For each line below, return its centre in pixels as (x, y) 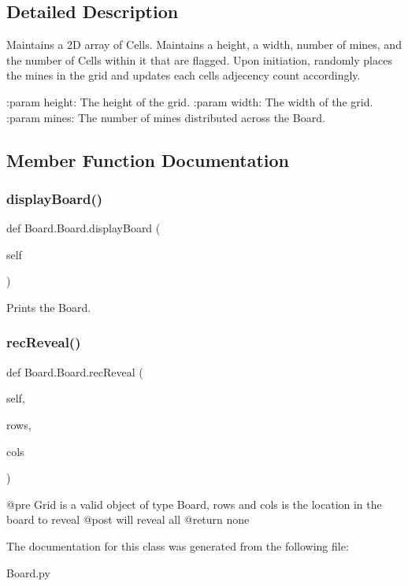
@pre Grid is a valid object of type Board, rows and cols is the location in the (194, 504)
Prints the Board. (49, 307)
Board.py (28, 572)
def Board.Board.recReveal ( (75, 371)
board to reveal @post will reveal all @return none (128, 519)
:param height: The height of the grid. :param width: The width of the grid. (190, 101)
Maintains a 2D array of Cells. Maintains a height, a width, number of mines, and (204, 45)
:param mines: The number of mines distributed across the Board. (166, 117)
